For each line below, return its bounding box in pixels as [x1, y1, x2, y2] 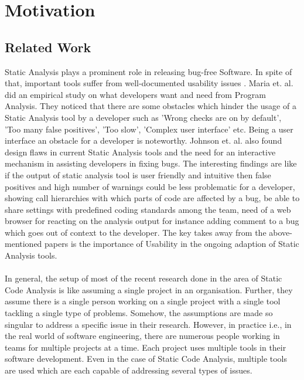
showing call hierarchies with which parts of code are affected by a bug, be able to [5, 192, 300, 204]
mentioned [5, 238, 42, 250]
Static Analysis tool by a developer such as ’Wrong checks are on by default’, [5, 111, 282, 123]
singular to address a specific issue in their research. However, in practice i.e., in [5, 318, 292, 330]
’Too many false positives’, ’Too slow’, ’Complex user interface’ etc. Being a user [5, 123, 293, 135]
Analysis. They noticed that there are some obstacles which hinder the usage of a [5, 100, 296, 112]
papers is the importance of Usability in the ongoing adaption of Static [45, 238, 299, 250]
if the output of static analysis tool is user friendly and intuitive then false [5, 168, 271, 181]
